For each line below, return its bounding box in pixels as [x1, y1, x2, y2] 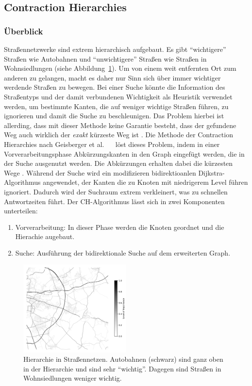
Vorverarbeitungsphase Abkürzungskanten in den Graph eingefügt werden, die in [4, 148, 245, 159]
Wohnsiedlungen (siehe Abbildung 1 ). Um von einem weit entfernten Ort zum [4, 63, 236, 73]
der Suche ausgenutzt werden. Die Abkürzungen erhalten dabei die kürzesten [4, 158, 233, 168]
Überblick [4, 25, 43, 37]
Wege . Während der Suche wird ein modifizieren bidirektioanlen [4, 167, 196, 177]
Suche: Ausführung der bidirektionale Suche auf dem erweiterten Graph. [15, 247, 231, 257]
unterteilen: [4, 206, 38, 216]
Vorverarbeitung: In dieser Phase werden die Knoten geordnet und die [15, 222, 224, 232]
